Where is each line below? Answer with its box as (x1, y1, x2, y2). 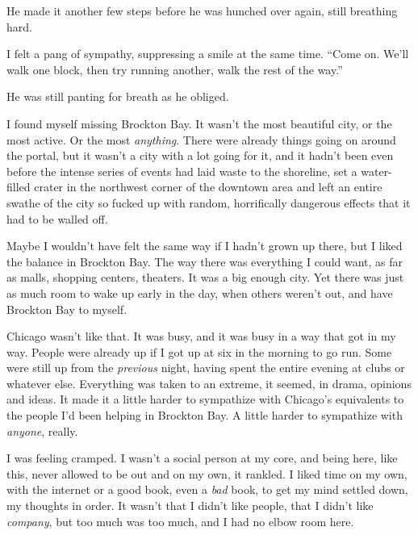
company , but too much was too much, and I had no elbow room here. (6, 512, 354, 529)
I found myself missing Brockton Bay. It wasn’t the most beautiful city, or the (6, 115, 392, 132)
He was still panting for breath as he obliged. (6, 88, 229, 105)
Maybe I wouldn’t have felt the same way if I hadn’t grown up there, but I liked (6, 237, 403, 254)
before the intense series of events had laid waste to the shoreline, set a (6, 162, 357, 179)
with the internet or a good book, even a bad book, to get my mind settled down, (6, 481, 408, 498)
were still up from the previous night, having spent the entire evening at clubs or (6, 359, 405, 376)
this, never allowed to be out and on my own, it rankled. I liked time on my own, (6, 465, 408, 482)
